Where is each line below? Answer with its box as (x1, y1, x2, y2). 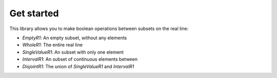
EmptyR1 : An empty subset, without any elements (22, 35, 127, 41)
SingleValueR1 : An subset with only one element (22, 49, 124, 55)
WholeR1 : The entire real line (22, 42, 83, 48)
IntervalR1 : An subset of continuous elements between (22, 56, 138, 62)
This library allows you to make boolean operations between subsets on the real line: (9, 25, 189, 32)
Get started (9, 8, 59, 19)
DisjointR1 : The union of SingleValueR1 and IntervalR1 (22, 63, 134, 69)
